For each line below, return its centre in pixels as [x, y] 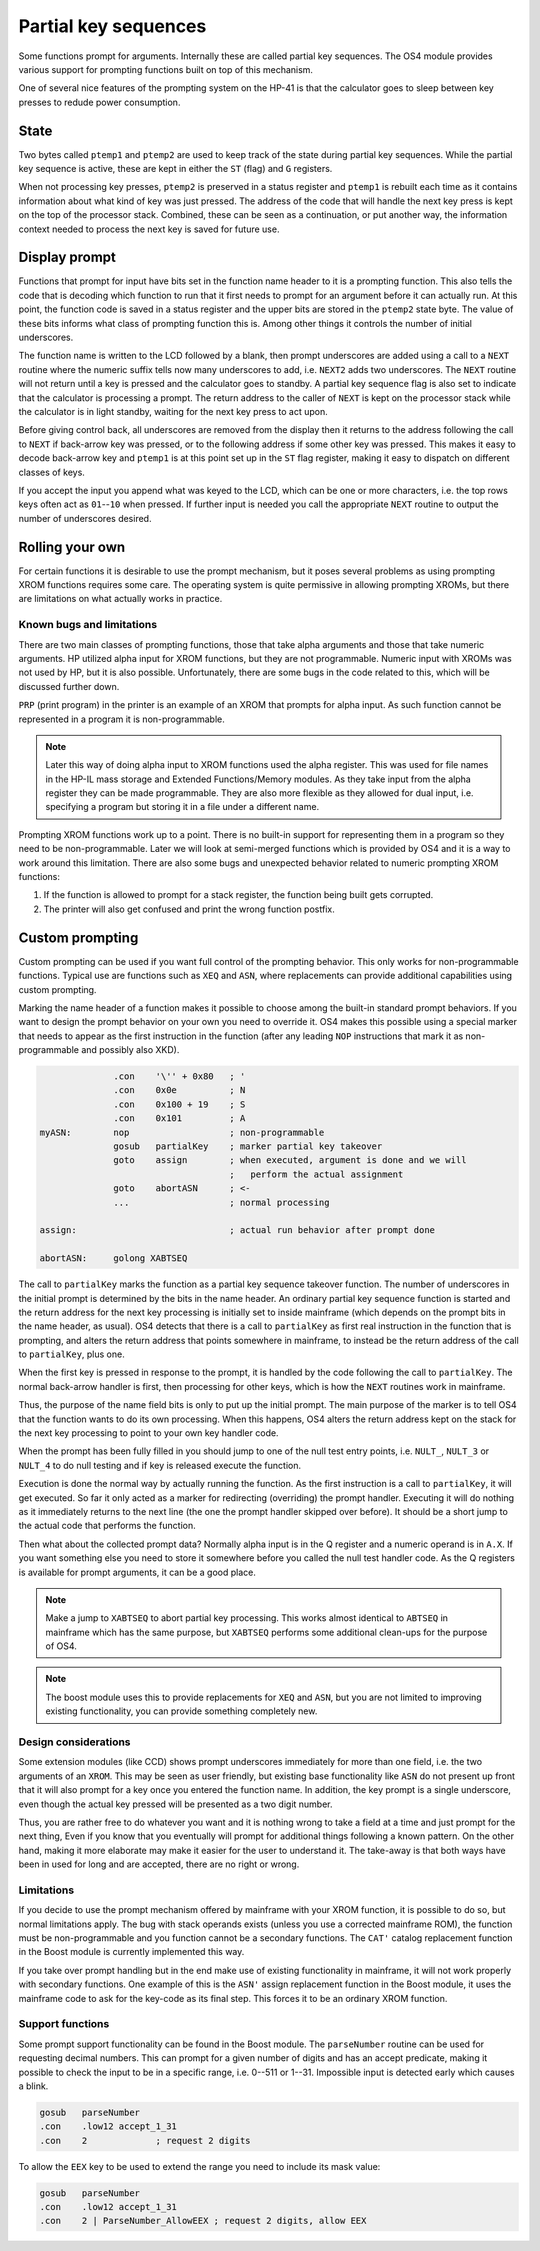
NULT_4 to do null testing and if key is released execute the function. [160, 1465]
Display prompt [67, 257]
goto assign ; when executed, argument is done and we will [290, 1160]
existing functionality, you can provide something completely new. [181, 1711]
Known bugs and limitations [88, 625]
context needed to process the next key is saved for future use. [149, 229]
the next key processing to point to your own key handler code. [148, 1433]
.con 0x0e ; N [179, 1090]
